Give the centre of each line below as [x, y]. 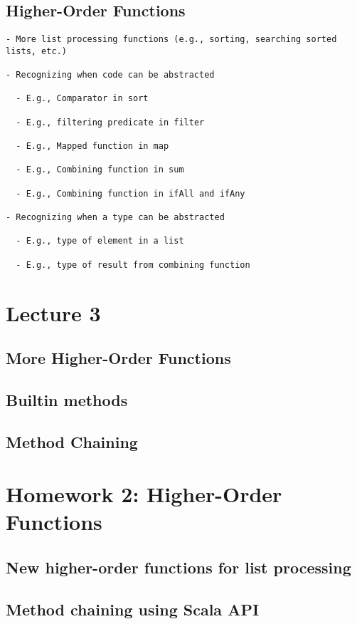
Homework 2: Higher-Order [144, 494]
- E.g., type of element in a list [100, 241]
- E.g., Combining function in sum [100, 170]
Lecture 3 [53, 312]
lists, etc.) [36, 51]
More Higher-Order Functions [118, 358]
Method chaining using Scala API [133, 609]
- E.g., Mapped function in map [92, 146]
